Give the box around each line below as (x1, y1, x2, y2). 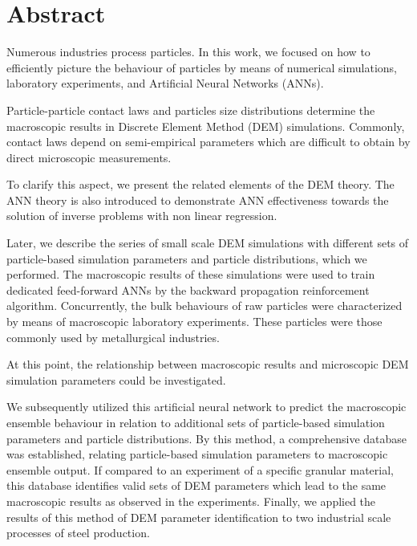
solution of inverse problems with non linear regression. (6, 207, 277, 224)
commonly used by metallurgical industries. (6, 328, 220, 345)
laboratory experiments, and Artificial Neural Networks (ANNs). (6, 75, 324, 92)
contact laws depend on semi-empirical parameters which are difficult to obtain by (6, 133, 411, 150)
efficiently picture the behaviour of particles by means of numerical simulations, (6, 59, 397, 75)
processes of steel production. (6, 524, 150, 541)
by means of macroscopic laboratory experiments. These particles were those (6, 313, 383, 330)
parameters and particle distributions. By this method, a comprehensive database (6, 430, 407, 446)
